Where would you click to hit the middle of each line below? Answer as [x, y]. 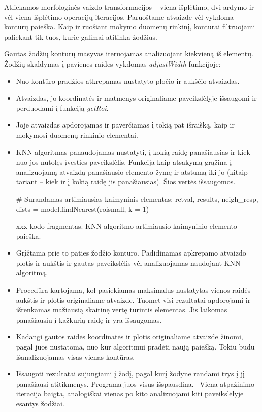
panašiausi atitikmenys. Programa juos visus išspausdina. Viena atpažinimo [135, 383]
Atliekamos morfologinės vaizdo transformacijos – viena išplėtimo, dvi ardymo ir [129, 7]
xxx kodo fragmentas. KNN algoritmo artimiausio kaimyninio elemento [126, 226]
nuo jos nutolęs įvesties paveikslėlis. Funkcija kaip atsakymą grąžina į [124, 162]
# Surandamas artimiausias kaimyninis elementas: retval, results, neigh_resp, [137, 198]
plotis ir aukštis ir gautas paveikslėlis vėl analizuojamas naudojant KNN [128, 262]
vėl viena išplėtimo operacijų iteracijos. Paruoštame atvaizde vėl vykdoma [119, 17]
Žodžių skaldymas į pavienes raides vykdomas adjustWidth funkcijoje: [112, 63]
